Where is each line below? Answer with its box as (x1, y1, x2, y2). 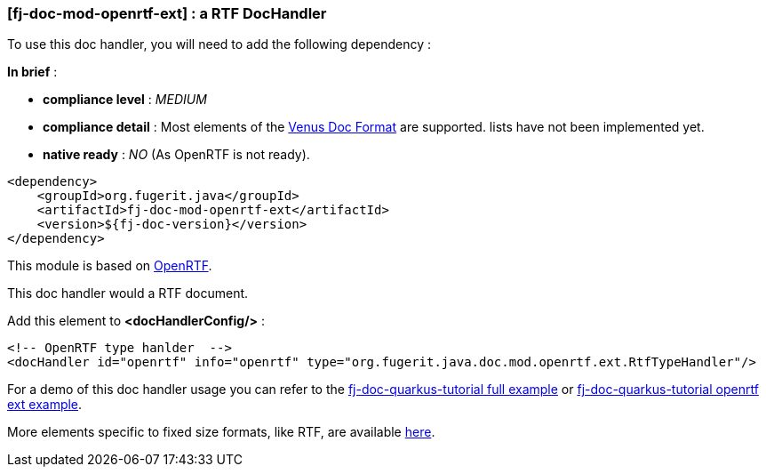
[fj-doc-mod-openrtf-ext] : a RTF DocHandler (7, 4, 327, 22)
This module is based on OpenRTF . (7, 258, 212, 274)
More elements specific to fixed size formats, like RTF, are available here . (7, 424, 435, 440)
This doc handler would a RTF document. (7, 285, 249, 301)
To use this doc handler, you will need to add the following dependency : (7, 36, 432, 52)
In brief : (7, 64, 58, 80)
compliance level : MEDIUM (43, 92, 207, 108)
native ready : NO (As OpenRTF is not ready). (43, 147, 310, 163)
